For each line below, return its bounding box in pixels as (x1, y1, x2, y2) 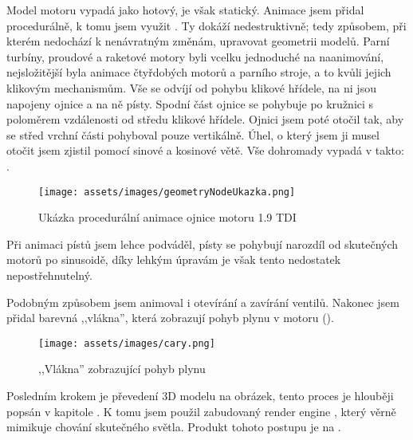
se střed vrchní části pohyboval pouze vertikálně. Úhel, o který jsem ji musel (6, 126, 380, 143)
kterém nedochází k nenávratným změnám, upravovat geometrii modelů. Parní (6, 33, 390, 49)
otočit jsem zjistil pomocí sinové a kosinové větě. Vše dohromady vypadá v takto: (6, 142, 404, 159)
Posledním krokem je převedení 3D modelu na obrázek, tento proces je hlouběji (6, 387, 394, 403)
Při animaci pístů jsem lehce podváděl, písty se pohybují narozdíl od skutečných (6, 235, 399, 252)
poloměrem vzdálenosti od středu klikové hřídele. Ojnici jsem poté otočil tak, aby (6, 111, 404, 128)
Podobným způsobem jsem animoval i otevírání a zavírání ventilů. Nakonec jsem (6, 293, 399, 310)
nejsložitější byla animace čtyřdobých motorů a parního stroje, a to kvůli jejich (6, 64, 391, 81)
